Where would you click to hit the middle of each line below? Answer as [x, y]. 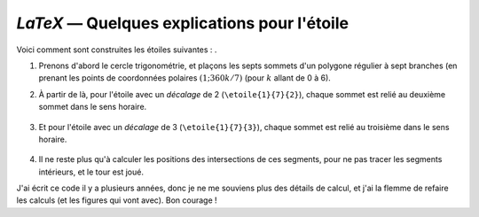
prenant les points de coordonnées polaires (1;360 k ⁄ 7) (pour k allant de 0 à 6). [185, 78]
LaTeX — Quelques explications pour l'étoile [183, 23]
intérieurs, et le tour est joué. [91, 172]
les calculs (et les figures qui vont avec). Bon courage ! [117, 200]
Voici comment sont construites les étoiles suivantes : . [117, 50]
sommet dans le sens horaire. [93, 107]
